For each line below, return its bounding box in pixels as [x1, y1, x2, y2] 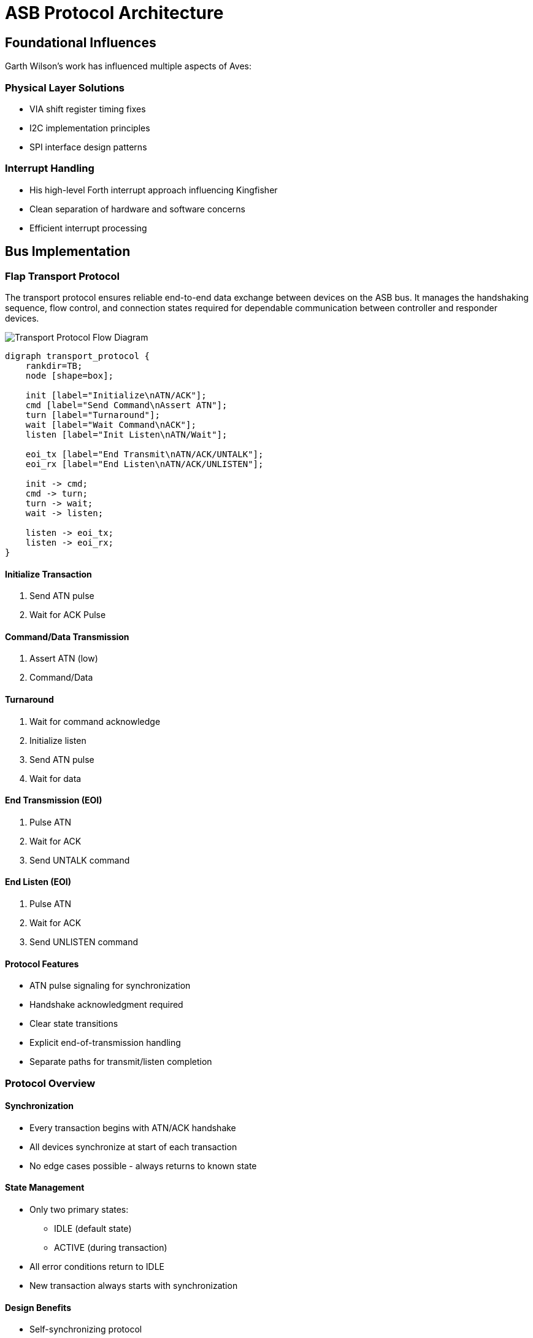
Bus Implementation [5, 244, 131, 260]
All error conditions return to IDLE [29, 1261, 164, 1272]
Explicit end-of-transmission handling [29, 1037, 181, 1048]
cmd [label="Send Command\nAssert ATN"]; [25, 400, 228, 410]
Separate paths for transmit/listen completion [29, 1056, 212, 1067]
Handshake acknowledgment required [29, 999, 183, 1010]
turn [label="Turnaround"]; [25, 409, 160, 420]
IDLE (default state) [54, 1223, 132, 1234]
